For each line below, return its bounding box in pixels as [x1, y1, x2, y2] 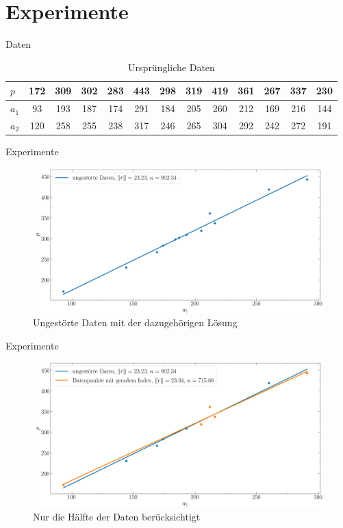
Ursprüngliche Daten [128, 60, 215, 74]
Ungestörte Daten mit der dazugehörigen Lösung [33, 315, 238, 330]
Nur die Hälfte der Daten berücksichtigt [33, 510, 201, 524]
